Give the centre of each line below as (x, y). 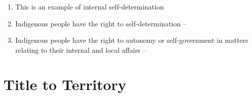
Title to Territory (65, 84)
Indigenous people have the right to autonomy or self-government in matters (132, 40)
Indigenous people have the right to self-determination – (101, 23)
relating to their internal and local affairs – (81, 49)
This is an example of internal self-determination (89, 6)
